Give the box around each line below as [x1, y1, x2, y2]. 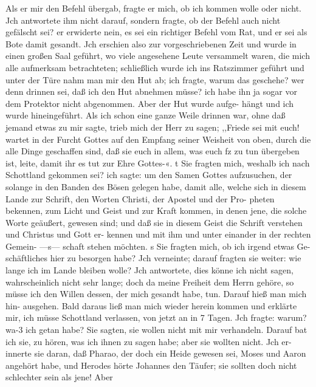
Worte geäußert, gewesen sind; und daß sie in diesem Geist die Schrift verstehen [5, 216, 303, 228]
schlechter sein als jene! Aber [5, 371, 113, 383]
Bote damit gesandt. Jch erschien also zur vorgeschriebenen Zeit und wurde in [5, 37, 297, 50]
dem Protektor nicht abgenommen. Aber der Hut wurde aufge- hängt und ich [5, 97, 294, 109]
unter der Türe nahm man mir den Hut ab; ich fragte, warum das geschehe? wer [5, 73, 304, 86]
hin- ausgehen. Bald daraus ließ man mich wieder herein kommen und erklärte [5, 299, 297, 312]
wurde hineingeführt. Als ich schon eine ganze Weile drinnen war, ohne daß [5, 109, 286, 122]
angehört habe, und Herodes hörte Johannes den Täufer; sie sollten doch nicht [5, 358, 297, 371]
